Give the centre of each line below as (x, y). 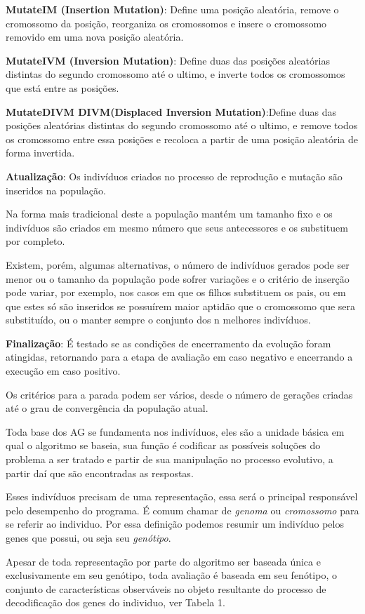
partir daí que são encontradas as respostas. (100, 473)
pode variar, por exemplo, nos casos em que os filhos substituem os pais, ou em (176, 292)
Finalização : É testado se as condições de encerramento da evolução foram (168, 343)
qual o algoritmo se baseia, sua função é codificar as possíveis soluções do (163, 445)
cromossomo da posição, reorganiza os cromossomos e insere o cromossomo (166, 23)
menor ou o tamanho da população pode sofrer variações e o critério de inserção (178, 278)
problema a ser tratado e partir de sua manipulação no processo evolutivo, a (170, 459)
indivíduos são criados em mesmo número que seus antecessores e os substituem (177, 227)
